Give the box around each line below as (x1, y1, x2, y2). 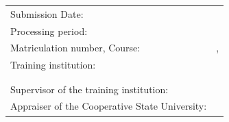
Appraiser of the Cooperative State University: (10, 99, 207, 113)
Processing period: (10, 23, 88, 38)
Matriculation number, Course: (10, 40, 141, 55)
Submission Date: (10, 6, 84, 21)
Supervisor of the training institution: (10, 82, 169, 96)
